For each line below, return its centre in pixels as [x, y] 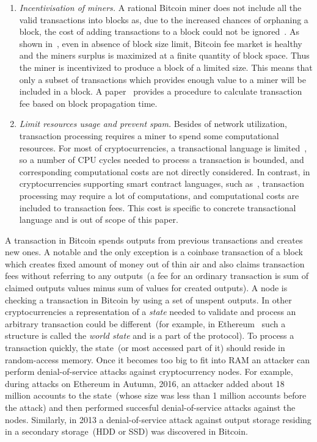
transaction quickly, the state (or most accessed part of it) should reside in [145, 348]
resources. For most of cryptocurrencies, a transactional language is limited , [163, 147]
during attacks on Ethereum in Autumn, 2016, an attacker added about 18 [145, 383]
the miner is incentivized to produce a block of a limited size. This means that [166, 67]
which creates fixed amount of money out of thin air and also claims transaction [155, 263]
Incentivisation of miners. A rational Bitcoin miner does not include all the [160, 7]
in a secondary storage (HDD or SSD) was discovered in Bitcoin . [126, 431]
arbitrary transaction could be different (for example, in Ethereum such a [145, 323]
